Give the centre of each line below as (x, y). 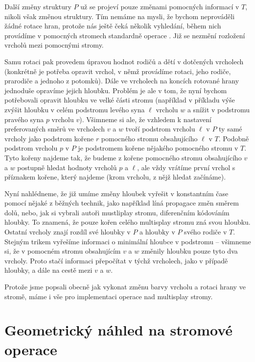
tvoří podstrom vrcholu (160, 129)
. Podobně (234, 138)
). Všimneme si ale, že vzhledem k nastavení (145, 119)
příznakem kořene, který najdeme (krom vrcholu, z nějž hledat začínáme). (115, 177)
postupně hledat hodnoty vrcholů (67, 167)
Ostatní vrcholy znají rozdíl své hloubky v (68, 232)
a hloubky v (157, 232)
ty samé (231, 129)
